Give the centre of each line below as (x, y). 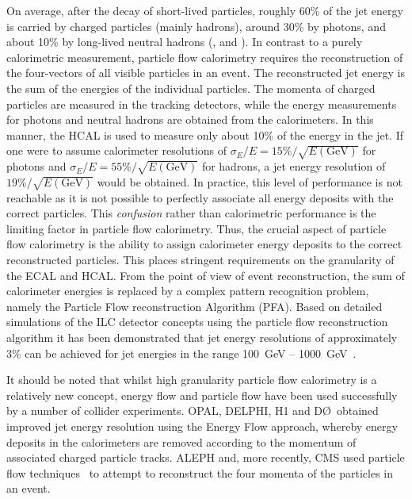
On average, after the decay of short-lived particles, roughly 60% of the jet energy (205, 10)
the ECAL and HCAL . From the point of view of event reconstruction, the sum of (206, 275)
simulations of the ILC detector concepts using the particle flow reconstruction (197, 322)
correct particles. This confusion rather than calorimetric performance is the (191, 213)
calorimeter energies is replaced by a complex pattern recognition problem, (188, 291)
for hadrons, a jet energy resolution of (294, 166)
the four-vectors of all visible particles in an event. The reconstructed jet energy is (206, 73)
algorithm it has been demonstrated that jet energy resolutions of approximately (202, 337)
